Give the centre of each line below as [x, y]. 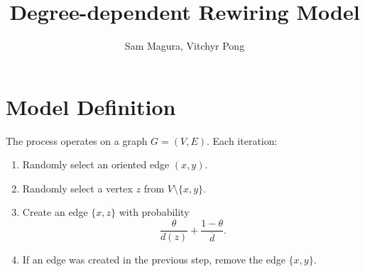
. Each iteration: [242, 140]
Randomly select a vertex [77, 188]
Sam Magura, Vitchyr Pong [185, 46]
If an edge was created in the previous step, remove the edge [154, 260]
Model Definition [91, 106]
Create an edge [55, 212]
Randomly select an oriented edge [96, 164]
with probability [154, 212]
